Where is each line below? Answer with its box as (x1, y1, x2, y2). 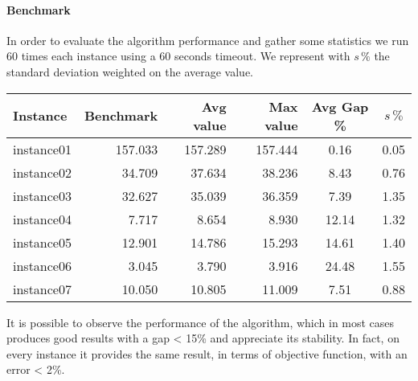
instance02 (13, 162, 72, 182)
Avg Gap (311, 96, 369, 116)
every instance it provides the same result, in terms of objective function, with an (6, 345, 408, 362)
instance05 (13, 232, 72, 252)
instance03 (13, 186, 72, 205)
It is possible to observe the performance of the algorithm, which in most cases (6, 313, 395, 330)
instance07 (13, 279, 72, 298)
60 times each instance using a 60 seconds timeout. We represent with (6, 47, 350, 64)
